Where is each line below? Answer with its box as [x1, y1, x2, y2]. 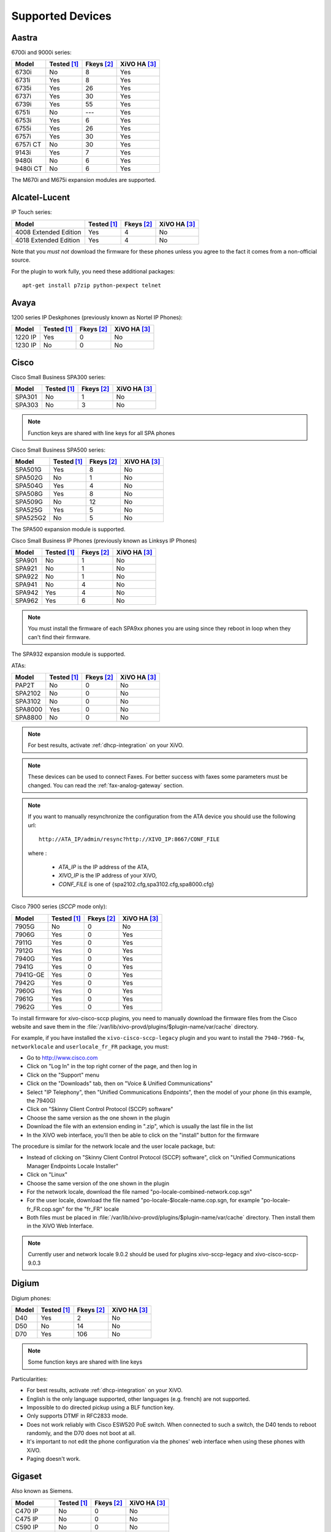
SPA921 [15, 564, 37, 573]
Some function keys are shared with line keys [28, 1358, 143, 1366]
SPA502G [15, 474, 43, 482]
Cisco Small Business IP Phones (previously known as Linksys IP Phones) [11, 537, 197, 544]
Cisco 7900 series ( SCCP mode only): [11, 903, 107, 910]
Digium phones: [11, 1294, 51, 1302]
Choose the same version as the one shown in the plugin [26, 1114, 170, 1121]
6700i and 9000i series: [11, 49, 72, 56]
